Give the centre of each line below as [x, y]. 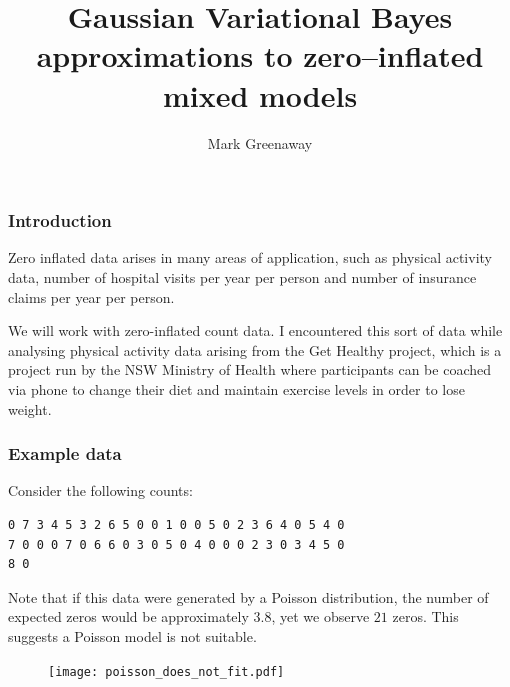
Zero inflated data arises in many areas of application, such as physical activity [250, 257]
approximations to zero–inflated [260, 55]
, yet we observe [320, 616]
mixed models [260, 94]
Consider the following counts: [100, 490]
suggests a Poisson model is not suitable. [132, 635]
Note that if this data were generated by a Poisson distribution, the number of [248, 596]
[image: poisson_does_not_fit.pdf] [166, 671]
